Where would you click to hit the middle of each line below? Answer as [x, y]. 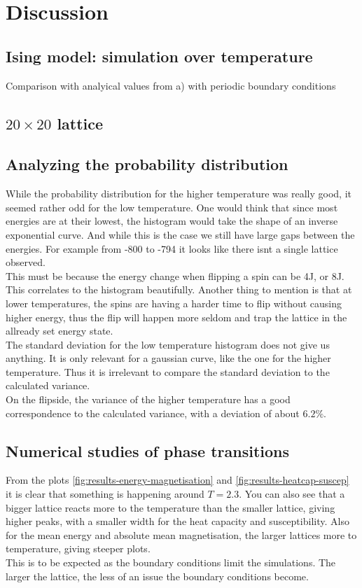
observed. [26, 262]
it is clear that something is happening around [105, 494]
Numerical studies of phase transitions [148, 450]
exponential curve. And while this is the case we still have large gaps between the [180, 234]
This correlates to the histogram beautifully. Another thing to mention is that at [179, 289]
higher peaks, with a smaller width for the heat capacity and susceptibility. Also [177, 521]
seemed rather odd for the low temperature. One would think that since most [172, 207]
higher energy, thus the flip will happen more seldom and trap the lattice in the [176, 317]
